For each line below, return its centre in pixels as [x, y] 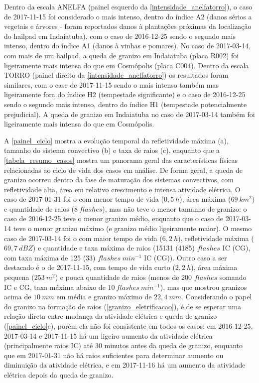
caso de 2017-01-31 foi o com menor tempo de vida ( [84, 199]
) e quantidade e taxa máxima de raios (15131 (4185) [114, 248]
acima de [18, 297]
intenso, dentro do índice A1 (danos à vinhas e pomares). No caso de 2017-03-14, [128, 46]
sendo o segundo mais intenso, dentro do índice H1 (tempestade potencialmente [126, 104]
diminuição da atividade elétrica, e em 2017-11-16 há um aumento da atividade [125, 365]
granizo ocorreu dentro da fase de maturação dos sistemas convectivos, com [119, 180]
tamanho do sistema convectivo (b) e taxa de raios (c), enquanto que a [112, 150]
